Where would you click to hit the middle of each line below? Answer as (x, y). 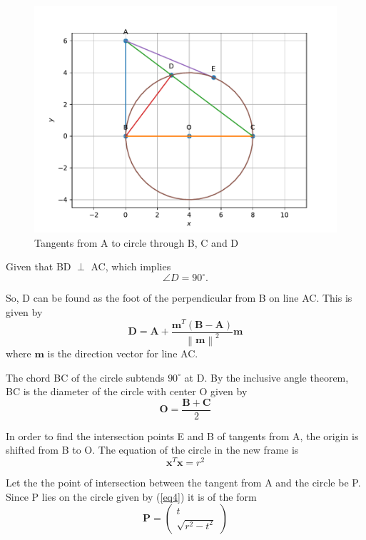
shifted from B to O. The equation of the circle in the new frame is (152, 450)
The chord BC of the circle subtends (85, 377)
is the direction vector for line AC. (123, 353)
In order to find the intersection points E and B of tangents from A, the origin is (182, 435)
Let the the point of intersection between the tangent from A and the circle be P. (183, 483)
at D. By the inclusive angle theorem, (266, 377)
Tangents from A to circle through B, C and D (137, 242)
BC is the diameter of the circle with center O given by (127, 391)
